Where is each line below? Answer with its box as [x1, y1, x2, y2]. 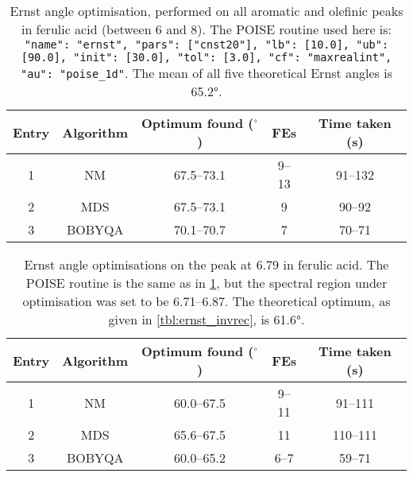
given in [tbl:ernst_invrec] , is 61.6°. [108, 310, 305, 328]
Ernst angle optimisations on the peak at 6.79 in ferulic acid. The [24, 255, 389, 273]
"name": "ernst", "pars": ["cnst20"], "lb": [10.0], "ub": [24, 38, 389, 51]
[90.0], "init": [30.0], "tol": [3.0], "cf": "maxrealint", [21, 51, 392, 64]
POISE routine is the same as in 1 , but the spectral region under [25, 273, 388, 292]
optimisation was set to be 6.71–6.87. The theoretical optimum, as [22, 292, 391, 310]
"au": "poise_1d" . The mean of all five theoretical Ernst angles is [21, 64, 392, 82]
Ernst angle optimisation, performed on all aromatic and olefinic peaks [10, 2, 403, 20]
